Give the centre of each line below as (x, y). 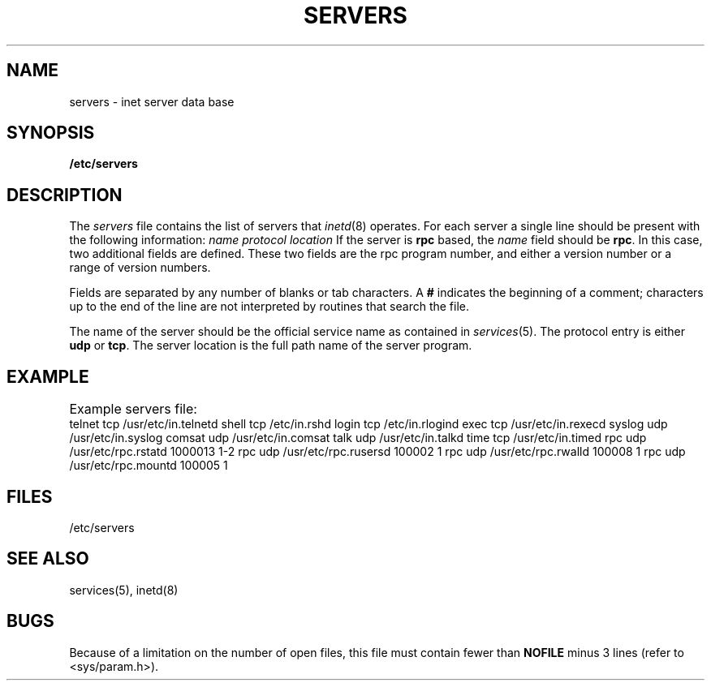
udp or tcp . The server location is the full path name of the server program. (271, 346)
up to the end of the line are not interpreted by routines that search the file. (269, 307)
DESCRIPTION (65, 195)
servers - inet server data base (152, 101)
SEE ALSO (48, 559)
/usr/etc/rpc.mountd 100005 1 (149, 466)
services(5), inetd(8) (124, 590)
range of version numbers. (140, 268)
